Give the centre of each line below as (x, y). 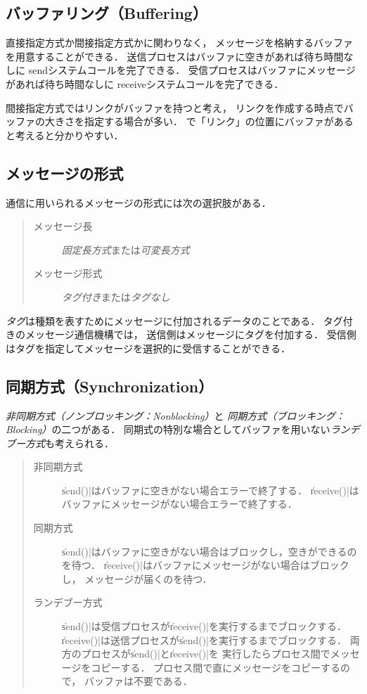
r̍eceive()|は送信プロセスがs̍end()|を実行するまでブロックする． (204, 640)
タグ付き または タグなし (116, 296)
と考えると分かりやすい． (65, 135)
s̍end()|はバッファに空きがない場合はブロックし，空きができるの (209, 551)
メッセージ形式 (68, 273)
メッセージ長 (63, 226)
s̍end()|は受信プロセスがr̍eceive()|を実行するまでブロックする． (204, 626)
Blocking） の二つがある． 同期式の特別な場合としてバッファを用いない (168, 429)
